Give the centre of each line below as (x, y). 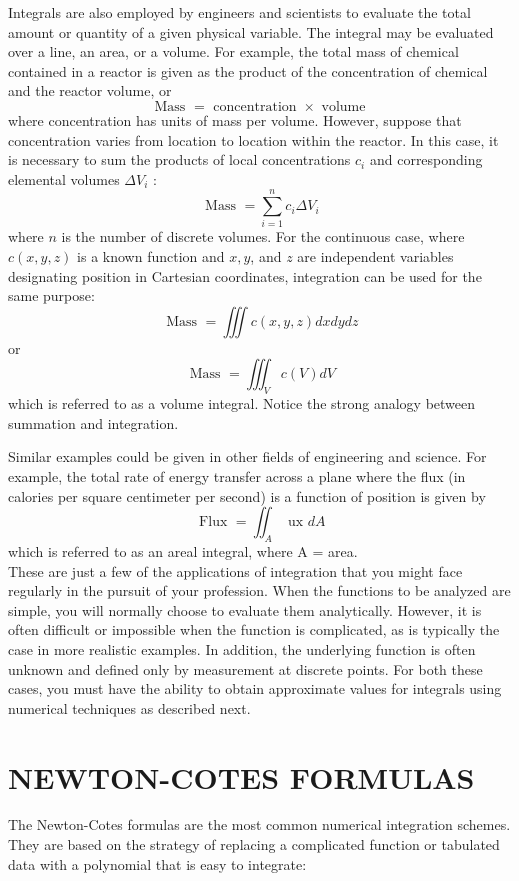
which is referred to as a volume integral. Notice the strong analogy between (242, 403)
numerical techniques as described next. (129, 707)
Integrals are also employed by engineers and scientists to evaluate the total (239, 12)
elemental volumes (64, 178)
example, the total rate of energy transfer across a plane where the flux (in (237, 476)
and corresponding (426, 159)
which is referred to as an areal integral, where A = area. (183, 551)
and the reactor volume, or (90, 90)
